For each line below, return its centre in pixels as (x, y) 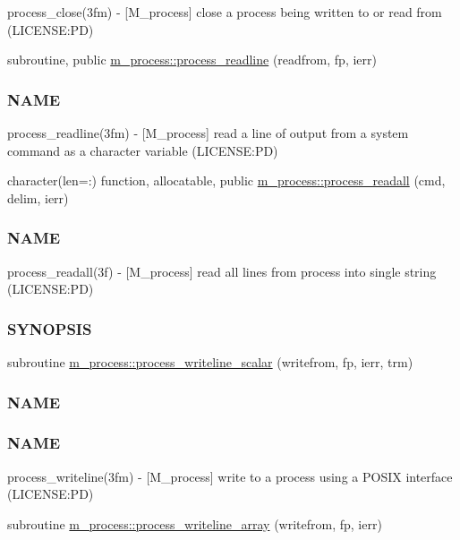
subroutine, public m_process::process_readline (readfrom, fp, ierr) (192, 60)
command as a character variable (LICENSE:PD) (143, 150)
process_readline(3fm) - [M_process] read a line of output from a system (208, 133)
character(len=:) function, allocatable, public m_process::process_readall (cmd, (226, 180)
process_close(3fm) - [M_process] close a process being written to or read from (225, 12)
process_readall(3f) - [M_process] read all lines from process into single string (222, 271)
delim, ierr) (38, 197)
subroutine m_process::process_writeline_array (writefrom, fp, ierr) (195, 523)
